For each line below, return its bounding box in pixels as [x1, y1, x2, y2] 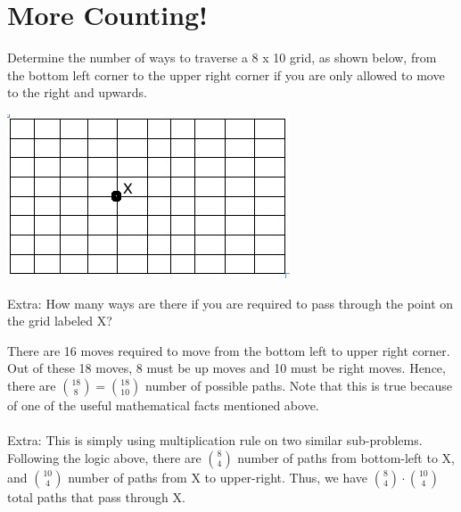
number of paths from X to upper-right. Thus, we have [68, 467, 368, 486]
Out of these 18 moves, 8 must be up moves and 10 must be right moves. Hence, [7, 359, 446, 377]
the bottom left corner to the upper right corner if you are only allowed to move [7, 65, 445, 84]
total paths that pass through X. [7, 487, 185, 506]
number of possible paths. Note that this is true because [145, 376, 452, 394]
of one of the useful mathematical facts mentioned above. [7, 395, 319, 414]
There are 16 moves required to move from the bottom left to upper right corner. [7, 341, 450, 359]
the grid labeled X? [7, 311, 112, 330]
